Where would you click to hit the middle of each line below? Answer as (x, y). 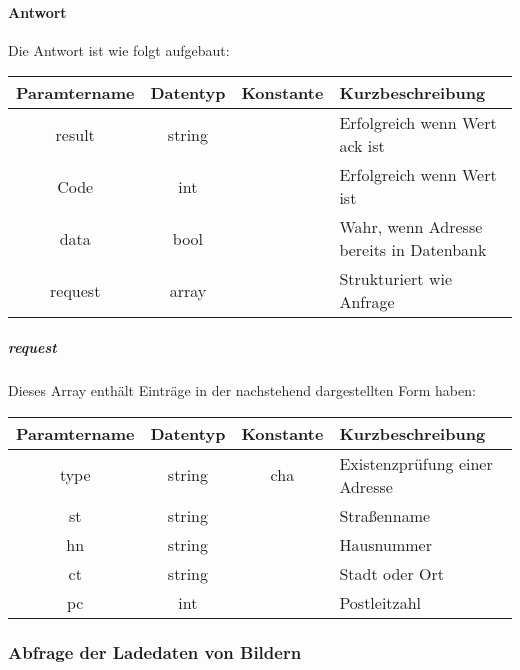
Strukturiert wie (395, 279)
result (75, 134)
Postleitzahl (380, 602)
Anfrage (367, 302)
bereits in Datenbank (413, 250)
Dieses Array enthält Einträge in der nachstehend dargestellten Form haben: (242, 389)
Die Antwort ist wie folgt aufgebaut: (119, 49)
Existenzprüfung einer (416, 463)
